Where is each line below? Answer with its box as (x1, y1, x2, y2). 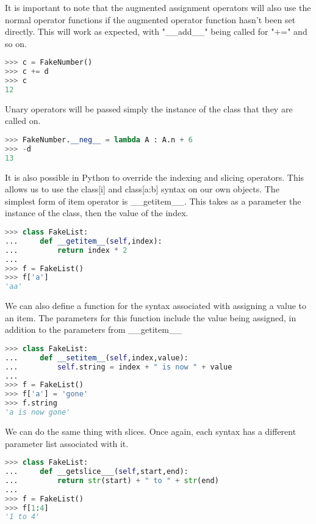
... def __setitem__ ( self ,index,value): (5, 353, 189, 362)
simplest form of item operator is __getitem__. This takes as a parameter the (5, 194, 301, 207)
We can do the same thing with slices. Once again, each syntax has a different (5, 424, 296, 437)
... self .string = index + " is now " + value (5, 362, 232, 371)
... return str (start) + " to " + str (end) (5, 476, 219, 485)
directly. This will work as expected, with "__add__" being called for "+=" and (5, 25, 307, 38)
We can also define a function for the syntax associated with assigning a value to (5, 299, 306, 312)
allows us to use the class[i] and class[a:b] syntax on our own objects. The (5, 183, 279, 195)
